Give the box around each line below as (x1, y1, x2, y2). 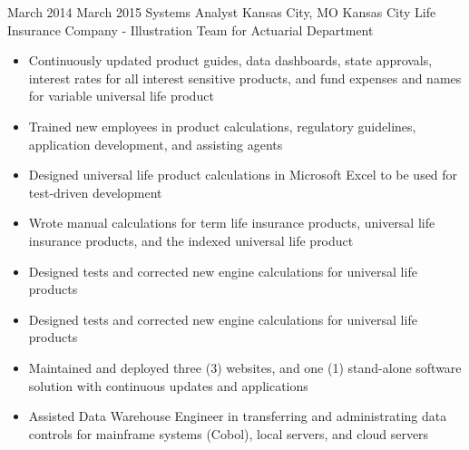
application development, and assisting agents (28, 134, 283, 153)
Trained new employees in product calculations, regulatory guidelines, (28, 116, 416, 135)
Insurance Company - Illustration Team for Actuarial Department (7, 20, 374, 39)
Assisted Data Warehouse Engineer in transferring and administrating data (28, 406, 447, 426)
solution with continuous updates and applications (28, 376, 308, 395)
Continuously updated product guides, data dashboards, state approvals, (28, 51, 433, 70)
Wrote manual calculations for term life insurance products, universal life (28, 213, 435, 232)
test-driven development (28, 182, 162, 201)
